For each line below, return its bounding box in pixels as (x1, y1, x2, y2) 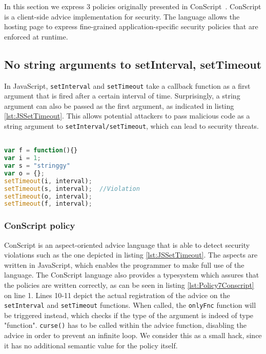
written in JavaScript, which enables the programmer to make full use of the (4, 259, 244, 270)
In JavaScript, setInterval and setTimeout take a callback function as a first (4, 80, 251, 91)
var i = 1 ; (4, 154, 41, 162)
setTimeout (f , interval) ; (4, 200, 92, 208)
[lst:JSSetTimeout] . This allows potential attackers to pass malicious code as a (4, 110, 250, 121)
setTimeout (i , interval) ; (4, 177, 92, 185)
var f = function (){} (4, 147, 78, 154)
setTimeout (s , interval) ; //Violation (4, 185, 140, 192)
